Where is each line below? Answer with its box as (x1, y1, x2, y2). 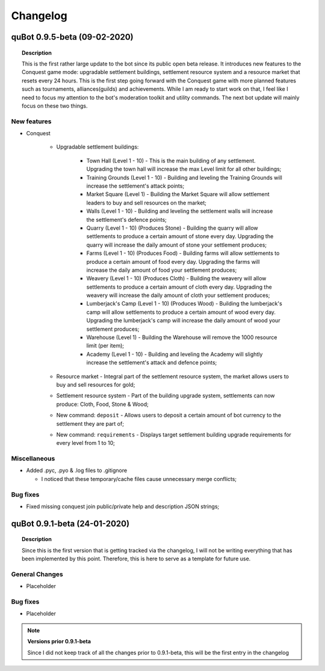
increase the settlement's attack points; (86, 182, 185, 189)
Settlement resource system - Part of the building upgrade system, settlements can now (56, 392, 275, 399)
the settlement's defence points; (86, 216, 167, 223)
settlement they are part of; (56, 420, 125, 427)
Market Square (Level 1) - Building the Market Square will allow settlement (86, 191, 270, 198)
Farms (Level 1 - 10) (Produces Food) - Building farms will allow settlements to (86, 250, 280, 257)
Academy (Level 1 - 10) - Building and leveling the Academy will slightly (86, 351, 263, 358)
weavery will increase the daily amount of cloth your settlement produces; (86, 292, 270, 299)
